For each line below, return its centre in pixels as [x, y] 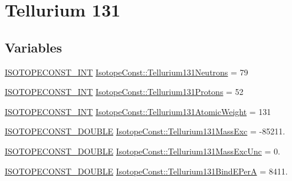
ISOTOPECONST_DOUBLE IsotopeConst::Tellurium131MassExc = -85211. [145, 131]
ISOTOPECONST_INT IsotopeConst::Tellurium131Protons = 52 [124, 92]
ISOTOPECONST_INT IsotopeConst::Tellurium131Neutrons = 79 [127, 72]
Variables [34, 47]
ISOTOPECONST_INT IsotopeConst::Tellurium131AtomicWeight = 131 [138, 111]
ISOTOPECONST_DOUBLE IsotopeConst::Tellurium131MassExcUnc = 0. [142, 151]
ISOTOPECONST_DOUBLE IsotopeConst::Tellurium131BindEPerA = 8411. [146, 171]
